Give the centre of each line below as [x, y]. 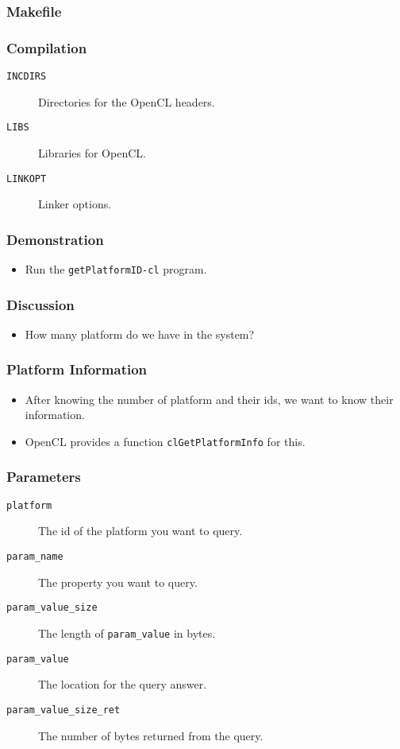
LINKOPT [27, 179]
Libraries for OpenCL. [92, 152]
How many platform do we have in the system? [140, 334]
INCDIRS [27, 77]
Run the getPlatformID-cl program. [116, 269]
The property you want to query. [118, 582]
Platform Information [77, 369]
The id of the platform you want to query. [140, 531]
